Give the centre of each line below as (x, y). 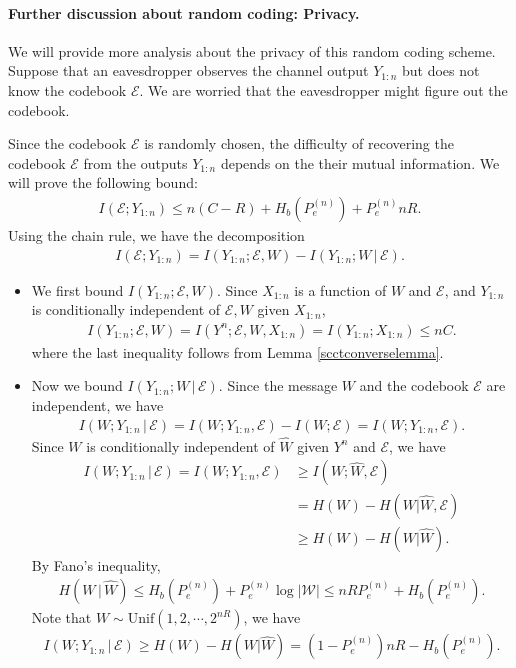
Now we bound (77, 385)
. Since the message (278, 385)
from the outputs (135, 162)
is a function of (340, 289)
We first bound (77, 289)
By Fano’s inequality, (96, 564)
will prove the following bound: (103, 182)
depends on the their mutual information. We (360, 162)
